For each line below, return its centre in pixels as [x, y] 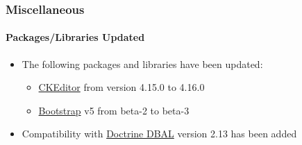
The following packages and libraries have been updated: [142, 63]
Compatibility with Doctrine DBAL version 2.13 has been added [159, 134]
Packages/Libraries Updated [75, 37]
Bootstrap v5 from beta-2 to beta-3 [114, 110]
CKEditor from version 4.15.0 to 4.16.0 [121, 87]
